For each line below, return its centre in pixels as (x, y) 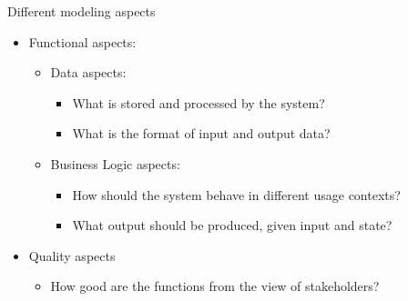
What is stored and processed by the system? (199, 102)
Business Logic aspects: (115, 163)
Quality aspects (72, 255)
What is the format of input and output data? (201, 133)
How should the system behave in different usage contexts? (236, 194)
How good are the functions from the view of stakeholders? (215, 286)
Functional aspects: (82, 41)
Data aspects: (88, 72)
